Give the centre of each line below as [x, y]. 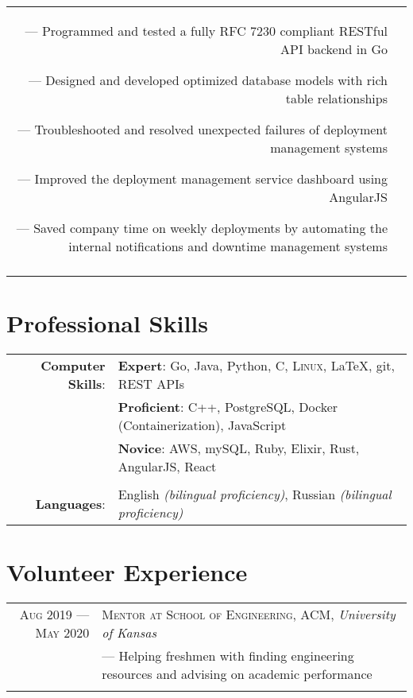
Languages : [70, 503]
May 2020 [62, 633]
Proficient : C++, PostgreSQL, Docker [228, 407]
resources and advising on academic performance [237, 674]
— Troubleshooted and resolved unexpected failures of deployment [203, 129]
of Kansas [129, 633]
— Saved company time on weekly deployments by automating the [202, 228]
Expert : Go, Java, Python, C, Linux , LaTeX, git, [256, 366]
